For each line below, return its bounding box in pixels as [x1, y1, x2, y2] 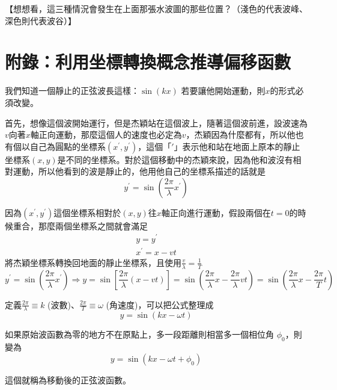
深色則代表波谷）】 [5, 14, 76, 26]
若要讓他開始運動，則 [181, 84, 266, 97]
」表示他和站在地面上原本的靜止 [174, 140, 300, 152]
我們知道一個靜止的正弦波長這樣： [5, 84, 139, 97]
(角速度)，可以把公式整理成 [106, 298, 214, 311]
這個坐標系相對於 [53, 206, 121, 218]
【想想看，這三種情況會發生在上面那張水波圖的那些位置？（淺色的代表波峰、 [5, 2, 308, 14]
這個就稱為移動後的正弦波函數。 [5, 373, 131, 386]
